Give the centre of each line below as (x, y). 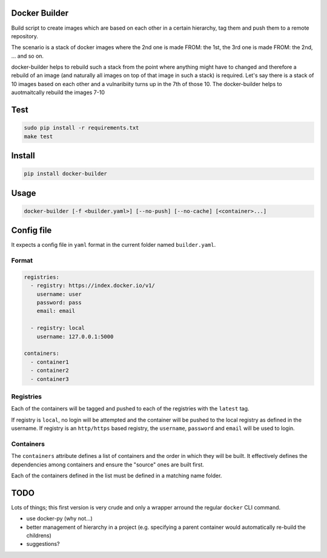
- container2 (50, 371)
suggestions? (43, 544)
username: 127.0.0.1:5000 (75, 336)
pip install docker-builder (65, 174)
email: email (56, 311)
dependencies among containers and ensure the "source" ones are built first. (107, 465)
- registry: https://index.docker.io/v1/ (93, 286)
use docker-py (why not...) (60, 519)
